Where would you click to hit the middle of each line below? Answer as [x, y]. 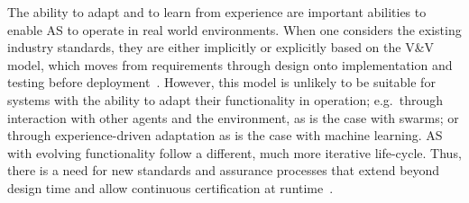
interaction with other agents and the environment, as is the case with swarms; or [233, 117]
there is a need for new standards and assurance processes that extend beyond [224, 170]
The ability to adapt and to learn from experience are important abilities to [217, 12]
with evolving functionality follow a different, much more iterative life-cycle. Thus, [234, 152]
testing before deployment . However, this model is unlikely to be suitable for [221, 82]
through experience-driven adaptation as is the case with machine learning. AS [225, 135]
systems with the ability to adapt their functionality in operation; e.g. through [225, 99]
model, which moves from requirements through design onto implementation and [230, 64]
